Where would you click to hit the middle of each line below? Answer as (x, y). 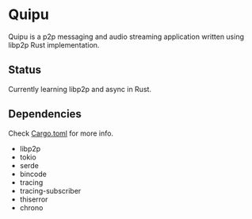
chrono (31, 207)
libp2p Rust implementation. (54, 44)
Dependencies (45, 114)
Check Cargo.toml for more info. (61, 133)
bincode (33, 174)
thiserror (34, 199)
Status (25, 70)
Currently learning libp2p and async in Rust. (80, 89)
